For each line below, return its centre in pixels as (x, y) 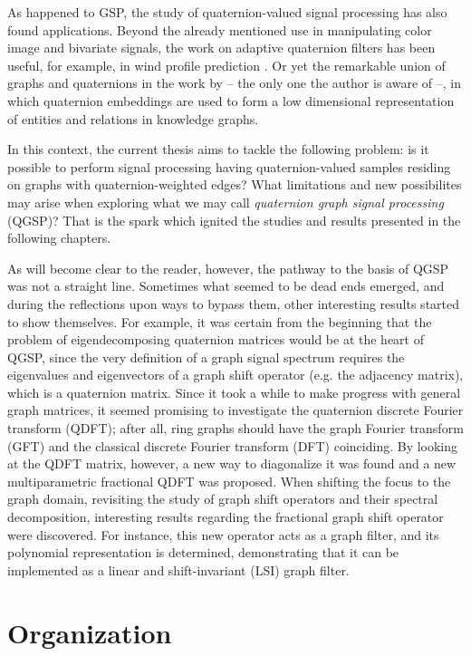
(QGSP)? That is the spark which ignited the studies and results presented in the (234, 220)
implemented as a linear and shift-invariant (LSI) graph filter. (178, 569)
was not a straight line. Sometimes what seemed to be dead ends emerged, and (226, 286)
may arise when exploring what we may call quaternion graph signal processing (226, 202)
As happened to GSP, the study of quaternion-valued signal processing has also (227, 12)
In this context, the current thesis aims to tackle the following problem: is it (218, 149)
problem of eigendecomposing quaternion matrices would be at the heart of (216, 339)
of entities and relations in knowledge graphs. (133, 118)
